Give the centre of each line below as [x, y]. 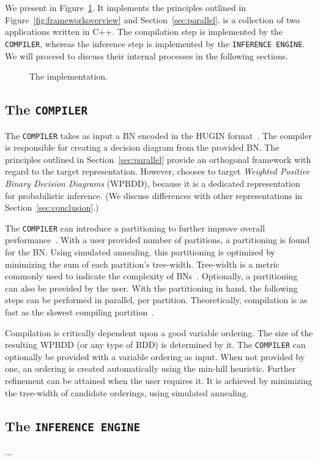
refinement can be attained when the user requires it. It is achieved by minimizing [159, 381]
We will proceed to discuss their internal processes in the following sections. [147, 55]
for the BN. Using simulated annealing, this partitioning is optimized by [140, 252]
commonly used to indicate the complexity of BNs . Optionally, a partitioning [151, 276]
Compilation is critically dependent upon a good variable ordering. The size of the [159, 332]
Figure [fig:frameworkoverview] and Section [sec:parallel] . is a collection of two [153, 19]
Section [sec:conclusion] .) [52, 207]
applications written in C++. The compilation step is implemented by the [144, 32]
